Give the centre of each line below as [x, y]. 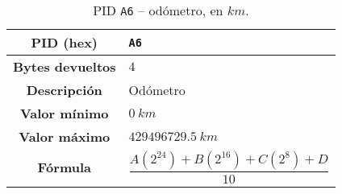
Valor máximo [65, 136]
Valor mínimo [64, 113]
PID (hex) [64, 42]
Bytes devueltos [65, 66]
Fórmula [64, 167]
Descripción [64, 90]
